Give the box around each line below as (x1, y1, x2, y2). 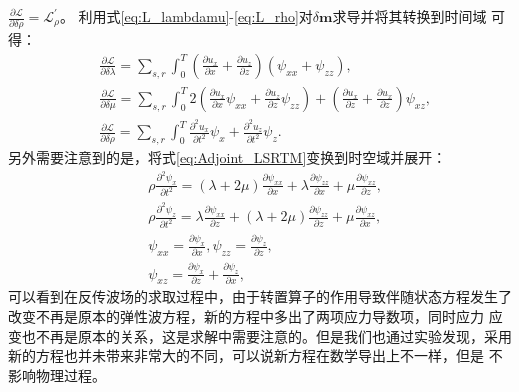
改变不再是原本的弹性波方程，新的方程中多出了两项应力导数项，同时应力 (8, 305, 484, 326)
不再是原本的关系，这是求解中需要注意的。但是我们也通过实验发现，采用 (35, 325, 512, 346)
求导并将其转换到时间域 (332, 6, 487, 26)
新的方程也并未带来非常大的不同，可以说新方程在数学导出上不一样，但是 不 (8, 345, 503, 366)
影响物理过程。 (8, 364, 106, 385)
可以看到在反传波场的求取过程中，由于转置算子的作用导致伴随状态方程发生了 (8, 286, 512, 307)
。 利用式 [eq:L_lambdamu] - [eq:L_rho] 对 (59, 6, 313, 26)
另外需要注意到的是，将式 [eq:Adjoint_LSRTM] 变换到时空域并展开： (8, 147, 447, 168)
